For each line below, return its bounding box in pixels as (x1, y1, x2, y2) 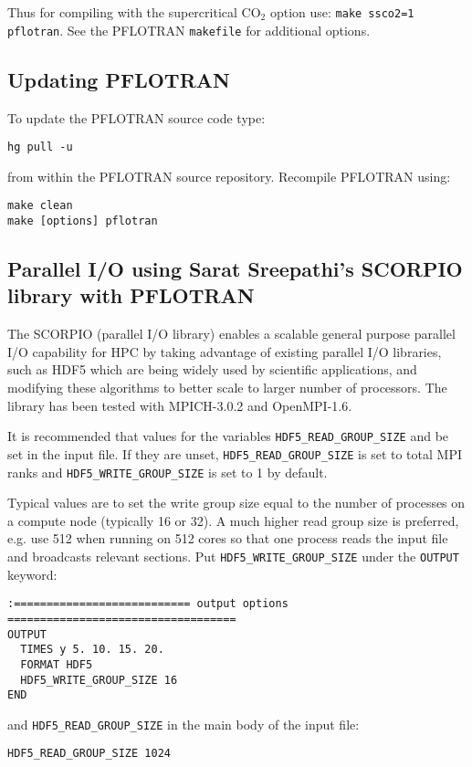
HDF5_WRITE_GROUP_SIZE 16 (20, 673, 178, 687)
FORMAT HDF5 (20, 657, 93, 671)
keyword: (7, 564, 58, 583)
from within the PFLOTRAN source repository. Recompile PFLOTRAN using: (7, 166, 451, 185)
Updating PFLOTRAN (7, 65, 230, 93)
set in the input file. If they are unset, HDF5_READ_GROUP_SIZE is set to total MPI (7, 444, 462, 463)
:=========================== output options (7, 597, 288, 611)
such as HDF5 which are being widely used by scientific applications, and (7, 360, 417, 379)
